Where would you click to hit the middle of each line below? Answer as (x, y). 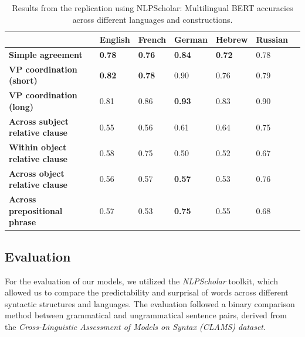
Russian (272, 39)
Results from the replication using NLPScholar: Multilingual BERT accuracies (152, 8)
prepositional (36, 210)
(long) (21, 106)
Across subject (39, 121)
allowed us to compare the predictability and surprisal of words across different (147, 292)
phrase (23, 222)
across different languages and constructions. (152, 19)
